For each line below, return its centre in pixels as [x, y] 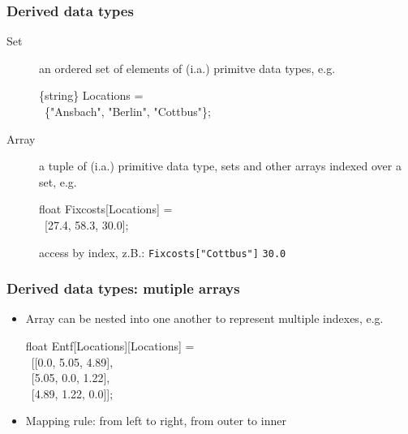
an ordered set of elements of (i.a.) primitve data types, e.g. [187, 68]
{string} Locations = [91, 95]
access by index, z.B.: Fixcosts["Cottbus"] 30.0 [163, 252]
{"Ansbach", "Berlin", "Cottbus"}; [127, 111]
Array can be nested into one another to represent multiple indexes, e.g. [204, 318]
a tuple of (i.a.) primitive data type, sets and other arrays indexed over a [220, 166]
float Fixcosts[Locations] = [106, 209]
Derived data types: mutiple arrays [123, 288]
